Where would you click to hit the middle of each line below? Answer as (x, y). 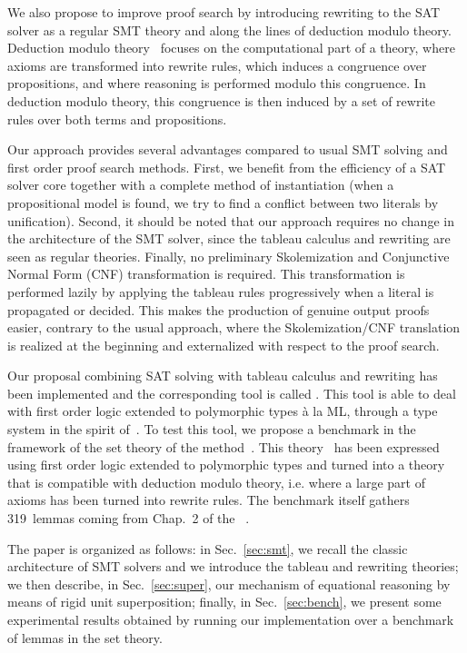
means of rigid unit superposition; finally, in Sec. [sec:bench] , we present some (224, 602)
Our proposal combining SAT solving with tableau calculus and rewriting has (223, 376)
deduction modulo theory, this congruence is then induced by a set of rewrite (221, 100)
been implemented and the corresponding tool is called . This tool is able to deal (232, 393)
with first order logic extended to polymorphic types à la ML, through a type (223, 411)
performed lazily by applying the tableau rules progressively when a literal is (221, 291)
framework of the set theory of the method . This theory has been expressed (224, 446)
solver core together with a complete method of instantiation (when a (201, 185)
